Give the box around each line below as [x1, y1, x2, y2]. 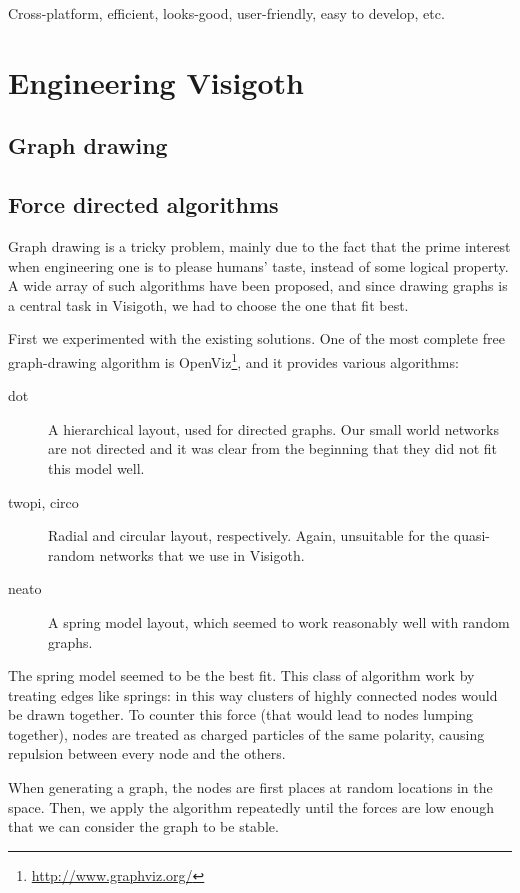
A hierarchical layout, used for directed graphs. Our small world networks [48, 418, 499, 439]
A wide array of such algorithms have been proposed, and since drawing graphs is [8, 275, 508, 296]
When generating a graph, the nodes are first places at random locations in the [8, 777, 493, 798]
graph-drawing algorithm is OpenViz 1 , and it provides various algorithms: [8, 348, 459, 372]
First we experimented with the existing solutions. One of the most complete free [8, 328, 505, 349]
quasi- [453, 525, 491, 546]
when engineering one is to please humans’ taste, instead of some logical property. [8, 255, 509, 276]
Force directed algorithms [8, 189, 279, 220]
